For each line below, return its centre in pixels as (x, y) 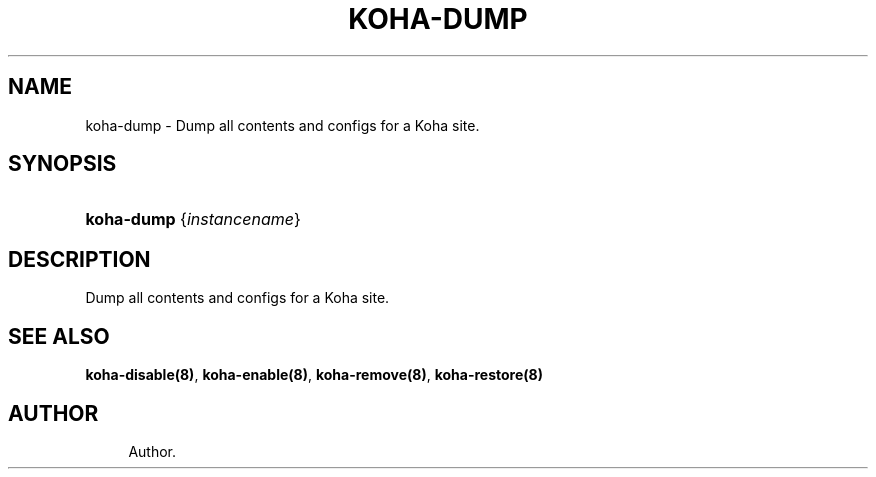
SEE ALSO (59, 336)
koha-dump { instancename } (193, 219)
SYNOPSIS (62, 164)
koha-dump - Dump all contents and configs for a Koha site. (282, 125)
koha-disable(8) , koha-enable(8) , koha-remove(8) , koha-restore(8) (314, 375)
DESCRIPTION (79, 259)
